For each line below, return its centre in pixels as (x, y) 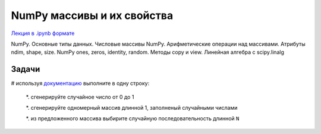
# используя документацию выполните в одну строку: (80, 84)
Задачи (26, 69)
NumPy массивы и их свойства (92, 15)
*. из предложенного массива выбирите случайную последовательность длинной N (133, 119)
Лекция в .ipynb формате (43, 33)
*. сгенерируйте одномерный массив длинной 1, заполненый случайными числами (132, 108)
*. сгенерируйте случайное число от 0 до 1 (80, 97)
